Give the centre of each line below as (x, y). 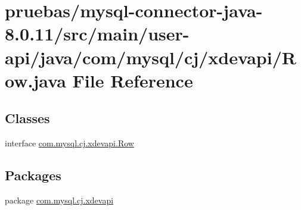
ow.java (35, 80)
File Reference (133, 80)
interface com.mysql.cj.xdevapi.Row (69, 143)
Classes (27, 118)
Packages (33, 175)
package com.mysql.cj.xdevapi (59, 200)
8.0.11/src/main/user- (97, 34)
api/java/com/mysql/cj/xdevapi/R (150, 57)
